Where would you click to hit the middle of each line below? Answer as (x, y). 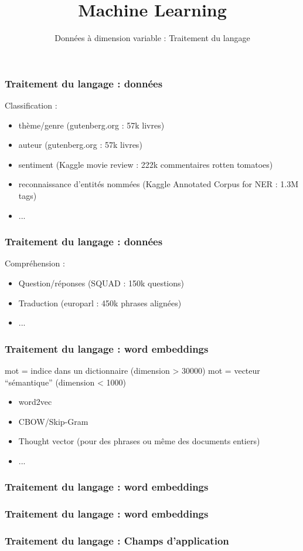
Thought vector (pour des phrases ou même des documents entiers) (139, 441)
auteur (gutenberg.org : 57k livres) (80, 145)
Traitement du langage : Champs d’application (117, 541)
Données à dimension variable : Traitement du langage (152, 38)
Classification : (31, 105)
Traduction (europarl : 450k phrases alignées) (100, 302)
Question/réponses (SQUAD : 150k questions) (101, 283)
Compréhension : (35, 263)
